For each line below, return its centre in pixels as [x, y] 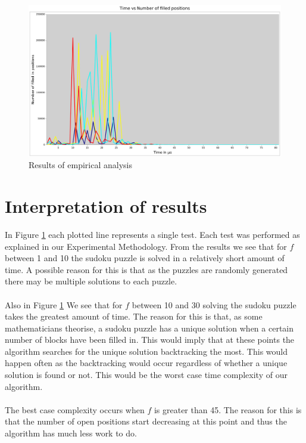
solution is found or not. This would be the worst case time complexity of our [146, 375]
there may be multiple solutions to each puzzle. [91, 281]
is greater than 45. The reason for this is [228, 409]
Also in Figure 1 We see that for [64, 304]
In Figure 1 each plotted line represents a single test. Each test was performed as [152, 234]
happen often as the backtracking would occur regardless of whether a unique [146, 363]
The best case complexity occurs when [75, 409]
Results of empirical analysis [80, 165]
